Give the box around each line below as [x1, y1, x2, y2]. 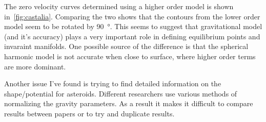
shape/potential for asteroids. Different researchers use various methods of [4, 88, 237, 99]
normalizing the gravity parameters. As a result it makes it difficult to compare [4, 98, 253, 109]
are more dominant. [4, 61, 66, 71]
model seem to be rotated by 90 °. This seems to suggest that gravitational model [4, 21, 262, 32]
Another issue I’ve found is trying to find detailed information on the [4, 78, 221, 89]
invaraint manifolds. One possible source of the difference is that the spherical [4, 41, 249, 52]
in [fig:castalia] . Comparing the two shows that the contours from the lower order [4, 11, 260, 21]
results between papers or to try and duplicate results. [4, 108, 175, 118]
